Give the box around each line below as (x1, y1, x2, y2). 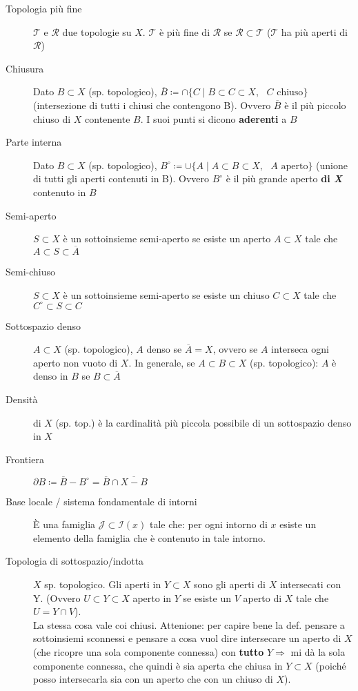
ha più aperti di (281, 24, 348, 39)
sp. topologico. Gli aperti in (44, 576, 161, 591)
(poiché (315, 658, 346, 672)
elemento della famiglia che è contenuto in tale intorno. (33, 530, 266, 545)
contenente (85, 111, 130, 126)
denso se (146, 342, 182, 356)
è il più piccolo (284, 97, 346, 112)
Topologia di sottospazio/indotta (6, 554, 144, 568)
